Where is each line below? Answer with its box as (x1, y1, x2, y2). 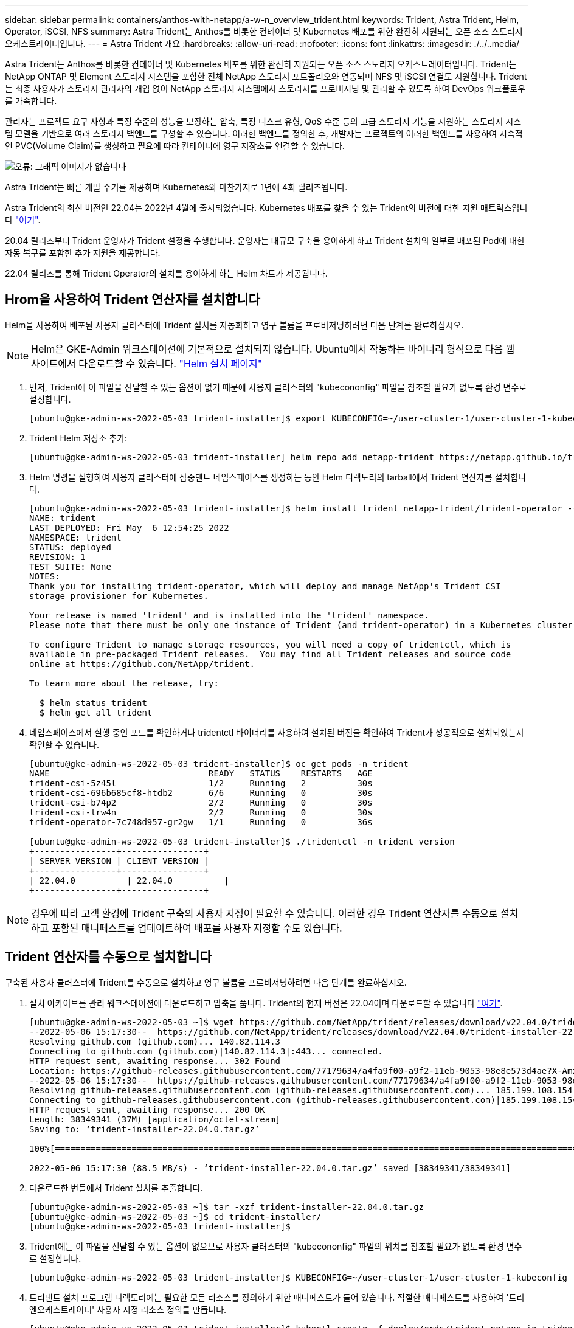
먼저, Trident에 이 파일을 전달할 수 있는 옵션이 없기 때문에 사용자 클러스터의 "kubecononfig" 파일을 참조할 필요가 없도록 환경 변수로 (29, 381, 527, 392)
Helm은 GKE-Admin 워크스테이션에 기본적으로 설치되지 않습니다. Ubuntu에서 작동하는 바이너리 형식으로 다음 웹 (31, 342, 515, 355)
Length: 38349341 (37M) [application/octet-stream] (29, 1114, 281, 1124)
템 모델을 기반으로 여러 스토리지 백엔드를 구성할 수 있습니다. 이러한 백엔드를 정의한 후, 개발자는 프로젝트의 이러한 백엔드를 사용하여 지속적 (5, 128, 523, 139)
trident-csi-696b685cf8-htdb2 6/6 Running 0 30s (29, 787, 373, 798)
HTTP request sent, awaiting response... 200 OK (29, 1104, 265, 1115)
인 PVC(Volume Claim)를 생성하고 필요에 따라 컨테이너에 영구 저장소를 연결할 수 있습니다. (5, 140, 345, 151)
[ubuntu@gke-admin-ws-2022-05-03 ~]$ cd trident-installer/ (29, 1211, 322, 1222)
